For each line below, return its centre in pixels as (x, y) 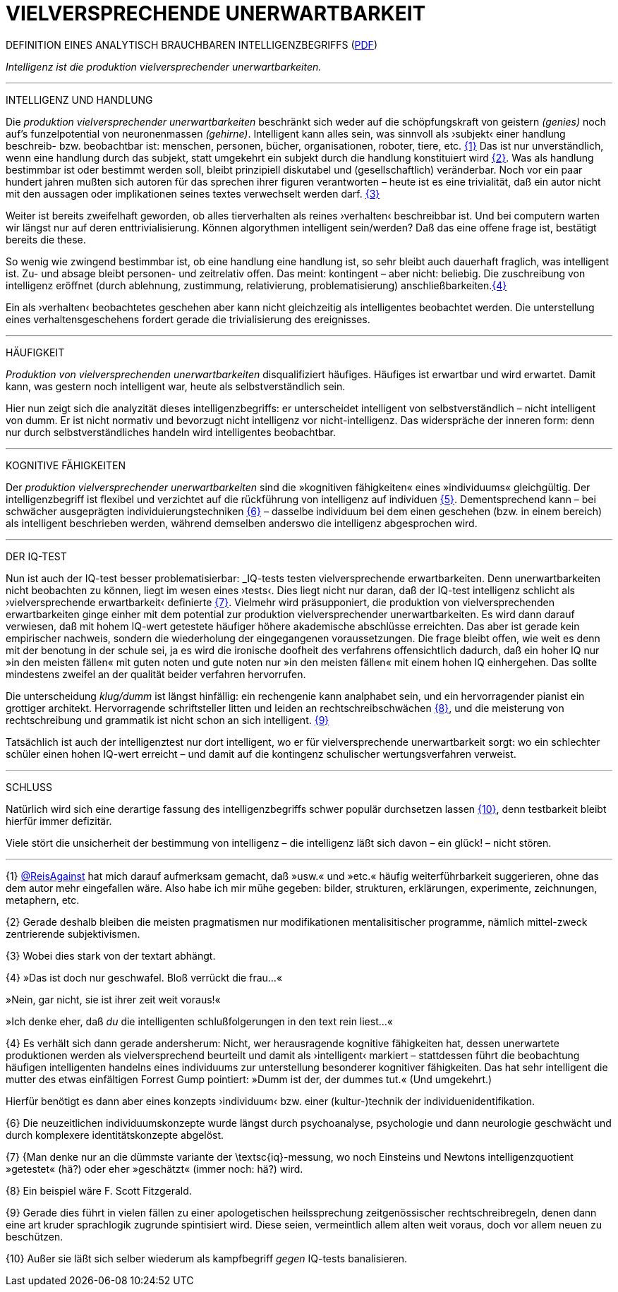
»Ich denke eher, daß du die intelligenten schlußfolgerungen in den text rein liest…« (200, 1021)
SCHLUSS (29, 787)
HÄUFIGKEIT (35, 352)
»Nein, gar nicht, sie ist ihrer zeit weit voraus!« (113, 999)
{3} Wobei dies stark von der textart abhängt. (111, 955)
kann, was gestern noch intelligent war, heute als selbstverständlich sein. (176, 386)
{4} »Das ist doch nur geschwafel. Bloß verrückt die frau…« (144, 977)
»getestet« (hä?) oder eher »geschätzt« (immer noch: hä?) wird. (154, 1169)
